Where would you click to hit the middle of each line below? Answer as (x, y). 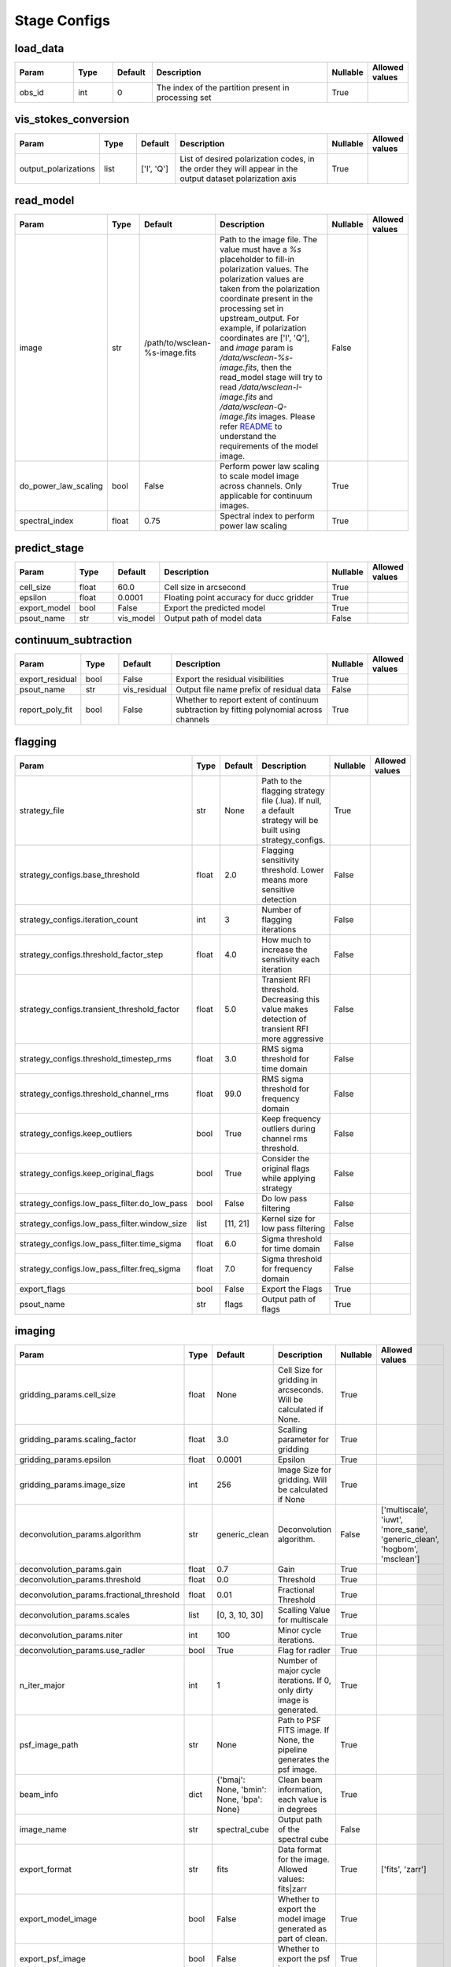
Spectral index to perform (267, 516)
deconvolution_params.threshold (80, 1580)
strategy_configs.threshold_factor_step (91, 954)
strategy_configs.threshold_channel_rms (94, 1094)
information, (300, 1790)
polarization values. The (264, 269)
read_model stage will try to (271, 378)
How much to (286, 939)
